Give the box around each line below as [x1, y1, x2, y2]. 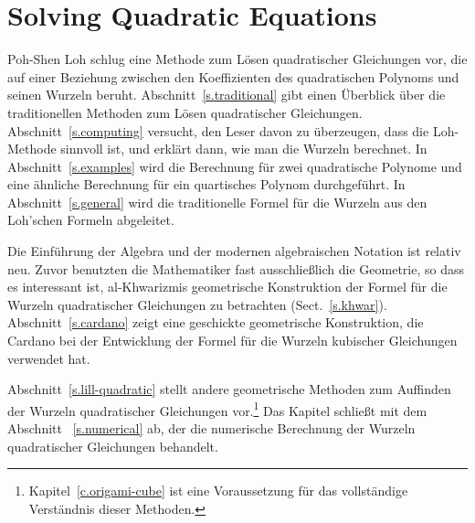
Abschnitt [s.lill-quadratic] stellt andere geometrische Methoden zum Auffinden [7, 379, 451, 399]
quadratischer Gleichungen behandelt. [7, 436, 218, 455]
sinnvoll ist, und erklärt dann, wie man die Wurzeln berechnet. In [60, 139, 427, 158]
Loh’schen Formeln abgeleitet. [7, 210, 174, 229]
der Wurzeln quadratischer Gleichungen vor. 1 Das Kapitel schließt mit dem [7, 398, 427, 420]
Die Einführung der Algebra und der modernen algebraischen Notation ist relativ [7, 241, 461, 261]
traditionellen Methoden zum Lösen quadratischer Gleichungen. [7, 102, 363, 122]
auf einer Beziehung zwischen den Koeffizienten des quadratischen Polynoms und [7, 67, 459, 86]
